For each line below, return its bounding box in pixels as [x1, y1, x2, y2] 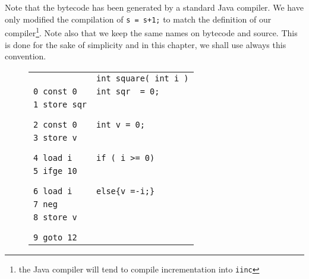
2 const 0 [33, 119, 77, 129]
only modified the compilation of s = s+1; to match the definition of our [5, 12, 272, 25]
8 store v [33, 212, 77, 222]
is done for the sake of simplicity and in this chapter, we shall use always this [5, 38, 286, 50]
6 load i [33, 186, 72, 196]
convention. [5, 50, 46, 62]
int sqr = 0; [96, 86, 160, 96]
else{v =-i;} [96, 186, 155, 196]
